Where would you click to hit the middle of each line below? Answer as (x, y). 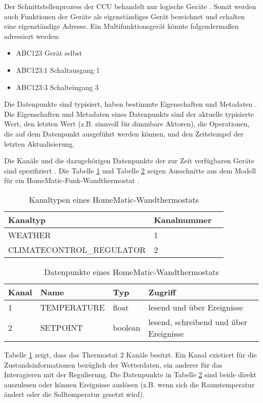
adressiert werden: (32, 36)
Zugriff (162, 292)
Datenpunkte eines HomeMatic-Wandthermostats (131, 272)
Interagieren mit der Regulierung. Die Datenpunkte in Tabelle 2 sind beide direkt (130, 374)
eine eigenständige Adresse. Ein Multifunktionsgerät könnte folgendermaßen (121, 26)
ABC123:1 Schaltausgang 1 (58, 70)
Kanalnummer (183, 219)
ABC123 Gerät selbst (49, 53)
